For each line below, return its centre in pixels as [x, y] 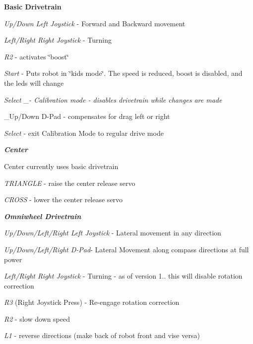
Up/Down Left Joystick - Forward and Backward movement [95, 23]
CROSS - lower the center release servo [63, 200]
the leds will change [34, 83]
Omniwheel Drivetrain [43, 216]
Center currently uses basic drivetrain [61, 166]
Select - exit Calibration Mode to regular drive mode [84, 133]
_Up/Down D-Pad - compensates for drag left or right [87, 116]
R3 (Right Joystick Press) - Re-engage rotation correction [92, 302]
